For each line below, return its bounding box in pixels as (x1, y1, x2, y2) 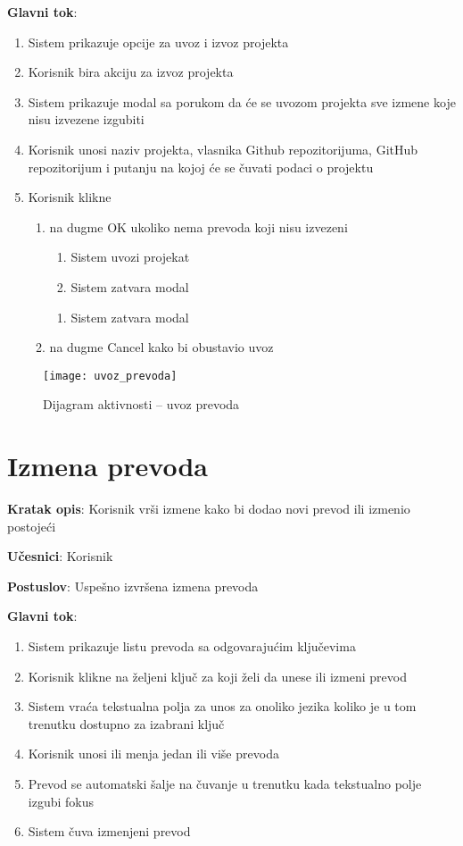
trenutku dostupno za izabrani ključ (28, 714, 225, 733)
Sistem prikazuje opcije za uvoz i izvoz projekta (28, 32, 289, 51)
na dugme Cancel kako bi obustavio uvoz (49, 338, 274, 356)
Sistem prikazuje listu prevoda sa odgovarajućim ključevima (28, 637, 356, 656)
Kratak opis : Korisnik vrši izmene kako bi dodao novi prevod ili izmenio (7, 499, 410, 518)
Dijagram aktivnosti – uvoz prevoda (43, 395, 240, 414)
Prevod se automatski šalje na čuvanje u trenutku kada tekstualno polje (28, 775, 422, 793)
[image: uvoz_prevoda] (43, 369, 178, 382)
